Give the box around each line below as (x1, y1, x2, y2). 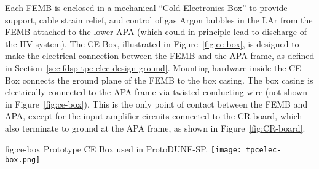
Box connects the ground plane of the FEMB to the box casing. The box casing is (5, 73, 313, 86)
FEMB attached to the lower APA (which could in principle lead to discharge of (5, 25, 307, 38)
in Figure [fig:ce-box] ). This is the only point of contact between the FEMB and (5, 97, 308, 110)
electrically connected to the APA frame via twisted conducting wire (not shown (5, 85, 307, 98)
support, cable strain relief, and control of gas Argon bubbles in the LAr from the (5, 13, 313, 26)
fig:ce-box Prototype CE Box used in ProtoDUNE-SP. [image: (5, 142, 242, 155)
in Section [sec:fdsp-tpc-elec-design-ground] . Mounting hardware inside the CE (5, 61, 301, 74)
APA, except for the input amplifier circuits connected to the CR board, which (5, 109, 302, 122)
